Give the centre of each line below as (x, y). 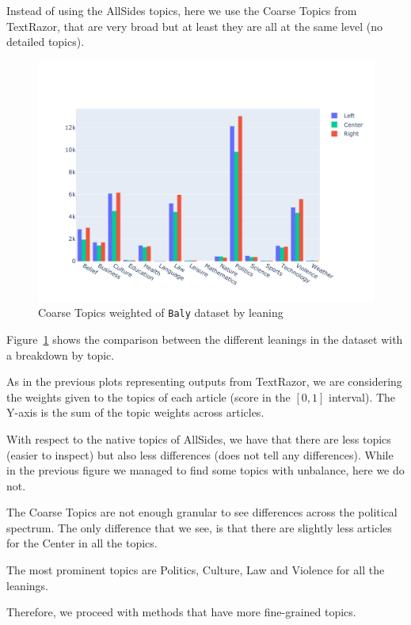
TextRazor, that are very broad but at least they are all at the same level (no (194, 26)
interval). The (362, 396)
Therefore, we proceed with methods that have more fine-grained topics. (181, 612)
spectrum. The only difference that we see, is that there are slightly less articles (199, 527)
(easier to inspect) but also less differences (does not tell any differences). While (200, 454)
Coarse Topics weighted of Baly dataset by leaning (161, 312)
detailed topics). (46, 42)
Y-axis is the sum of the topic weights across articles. (135, 412)
